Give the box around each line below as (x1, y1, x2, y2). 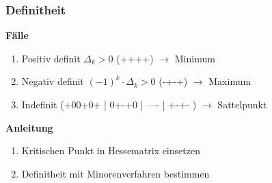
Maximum (208, 74, 251, 88)
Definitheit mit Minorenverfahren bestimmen (21, 166, 210, 180)
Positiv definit (21, 51, 81, 65)
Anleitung (5, 120, 53, 134)
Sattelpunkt (217, 97, 267, 111)
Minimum (174, 51, 215, 65)
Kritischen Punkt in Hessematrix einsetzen (21, 143, 200, 158)
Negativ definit (21, 74, 84, 88)
